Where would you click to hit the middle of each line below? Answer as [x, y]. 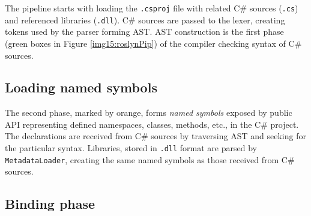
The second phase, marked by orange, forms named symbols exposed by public [149, 112]
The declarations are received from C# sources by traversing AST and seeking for [155, 136]
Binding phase [50, 204]
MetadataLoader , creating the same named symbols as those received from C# [150, 159]
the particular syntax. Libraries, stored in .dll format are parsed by [131, 148]
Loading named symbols [81, 87]
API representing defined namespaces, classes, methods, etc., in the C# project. [152, 124]
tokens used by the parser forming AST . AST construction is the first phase [144, 31]
